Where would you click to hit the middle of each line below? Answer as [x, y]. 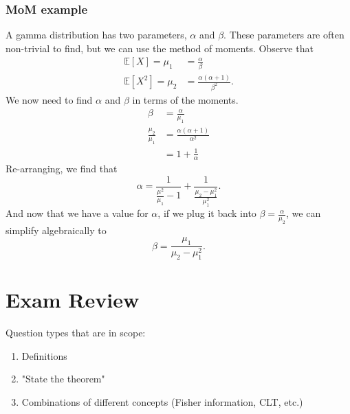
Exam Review [73, 300]
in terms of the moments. [185, 99]
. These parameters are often [284, 35]
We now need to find [49, 99]
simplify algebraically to [56, 230]
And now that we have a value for [77, 213]
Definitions [44, 355]
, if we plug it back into [207, 213]
